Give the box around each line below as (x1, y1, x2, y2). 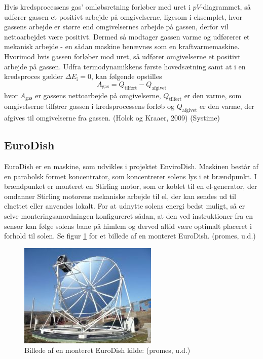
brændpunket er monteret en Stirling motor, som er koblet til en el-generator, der (4, 181, 257, 191)
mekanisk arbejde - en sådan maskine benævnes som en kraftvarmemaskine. (4, 41, 240, 52)
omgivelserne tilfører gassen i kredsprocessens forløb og (4, 101, 174, 111)
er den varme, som (184, 90, 242, 100)
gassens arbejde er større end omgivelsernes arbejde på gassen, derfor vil (4, 21, 229, 32)
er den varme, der (200, 101, 254, 111)
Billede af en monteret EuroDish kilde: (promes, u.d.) (24, 345, 191, 355)
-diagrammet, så (200, 2, 251, 12)
